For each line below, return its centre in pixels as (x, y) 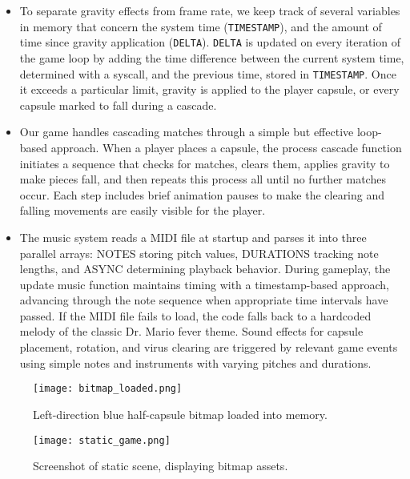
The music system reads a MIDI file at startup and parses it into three (193, 237)
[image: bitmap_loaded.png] (108, 389)
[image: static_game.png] (102, 440)
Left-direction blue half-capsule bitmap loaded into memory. (180, 414)
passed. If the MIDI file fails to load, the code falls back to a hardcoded (195, 315)
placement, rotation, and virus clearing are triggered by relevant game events (209, 347)
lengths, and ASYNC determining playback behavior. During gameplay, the (205, 269)
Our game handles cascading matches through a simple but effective (187, 132)
